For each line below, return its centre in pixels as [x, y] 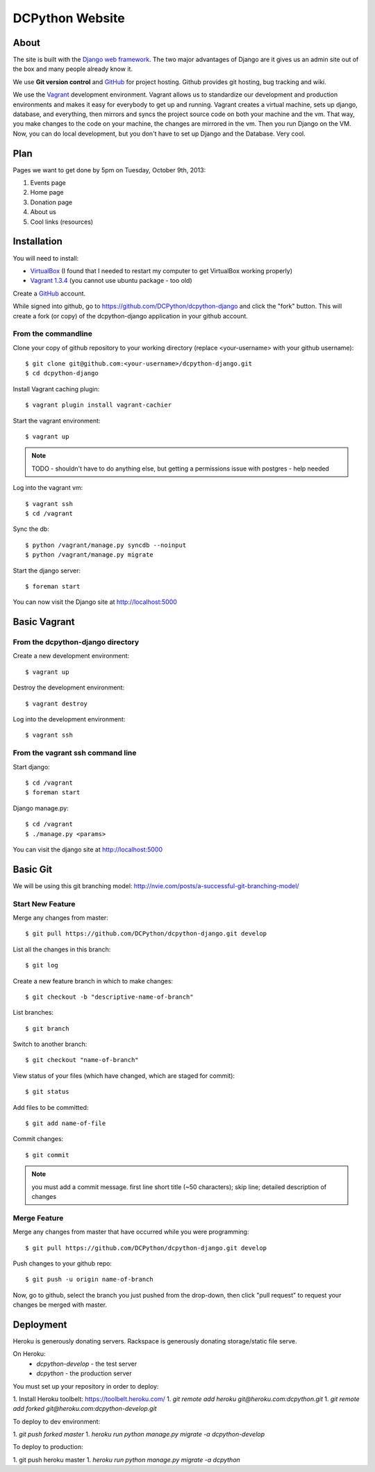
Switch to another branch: [50, 1044]
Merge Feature [38, 1218]
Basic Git [33, 869]
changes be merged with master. [60, 1305]
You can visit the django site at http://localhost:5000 [88, 849]
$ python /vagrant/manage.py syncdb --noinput [106, 545]
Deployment [40, 1324]
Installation [37, 242]
